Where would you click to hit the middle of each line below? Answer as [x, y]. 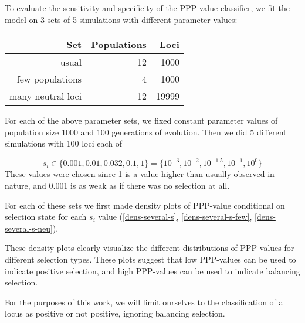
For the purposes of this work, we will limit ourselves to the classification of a [144, 302]
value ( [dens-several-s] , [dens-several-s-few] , [175, 217]
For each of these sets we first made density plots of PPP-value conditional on [145, 205]
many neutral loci [46, 96]
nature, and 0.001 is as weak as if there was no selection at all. [117, 186]
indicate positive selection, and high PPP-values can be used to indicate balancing [152, 271]
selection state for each [46, 217]
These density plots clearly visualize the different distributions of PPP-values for [150, 248]
